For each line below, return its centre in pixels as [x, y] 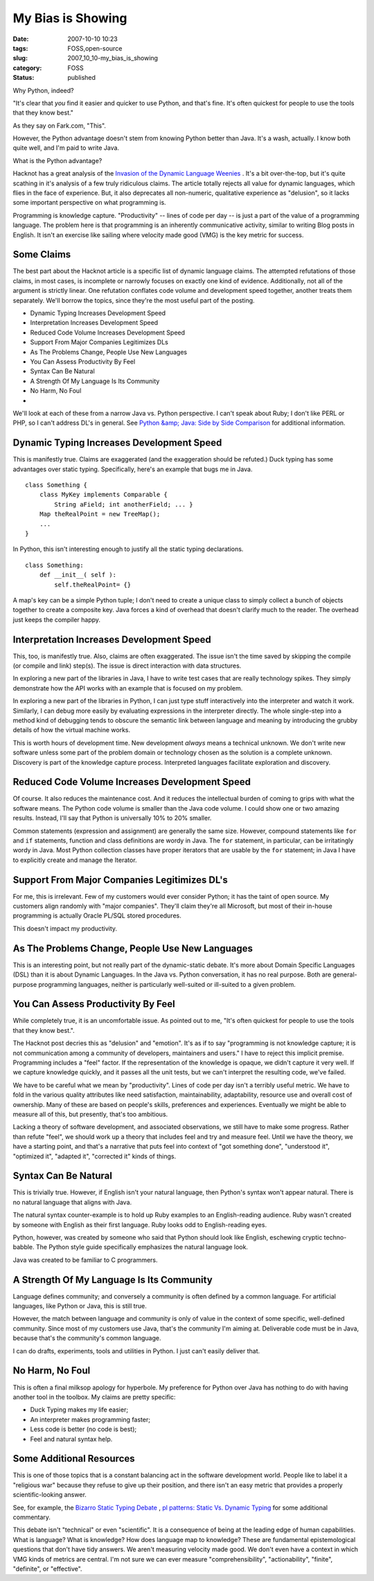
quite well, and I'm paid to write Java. [66, 148]
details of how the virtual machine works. [72, 730]
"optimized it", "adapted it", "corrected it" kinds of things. [95, 1156]
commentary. [32, 1517]
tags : [20, 48]
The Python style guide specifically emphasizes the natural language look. [142, 1247]
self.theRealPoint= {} [93, 584]
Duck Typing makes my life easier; [79, 1410]
